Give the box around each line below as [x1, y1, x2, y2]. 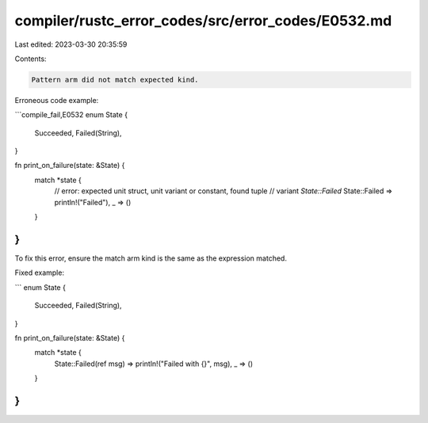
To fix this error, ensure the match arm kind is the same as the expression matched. [14, 253, 287, 263]
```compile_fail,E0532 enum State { [14, 110, 128, 120]
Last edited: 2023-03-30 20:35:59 [14, 40, 128, 49]
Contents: [14, 54, 47, 63]
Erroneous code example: [14, 95, 99, 105]
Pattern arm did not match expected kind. [31, 75, 199, 84]
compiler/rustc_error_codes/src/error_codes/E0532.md [14, 12, 392, 29]
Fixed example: [14, 268, 65, 277]
